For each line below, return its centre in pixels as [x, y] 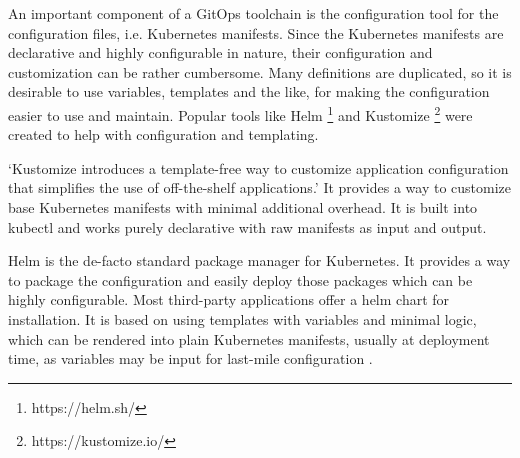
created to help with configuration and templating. [163, 134]
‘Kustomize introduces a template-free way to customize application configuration [258, 167]
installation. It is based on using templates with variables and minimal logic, [242, 318]
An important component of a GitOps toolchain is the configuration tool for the [253, 13]
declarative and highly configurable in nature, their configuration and [220, 52]
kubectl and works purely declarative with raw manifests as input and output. [247, 226]
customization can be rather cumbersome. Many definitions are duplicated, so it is [260, 71]
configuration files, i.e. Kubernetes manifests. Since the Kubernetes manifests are [256, 32]
